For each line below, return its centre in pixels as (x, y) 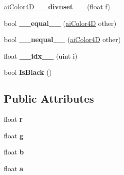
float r (13, 119)
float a (14, 168)
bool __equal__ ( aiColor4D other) (60, 23)
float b (14, 152)
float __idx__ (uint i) (41, 55)
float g (14, 135)
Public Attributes (49, 98)
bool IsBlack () (28, 72)
